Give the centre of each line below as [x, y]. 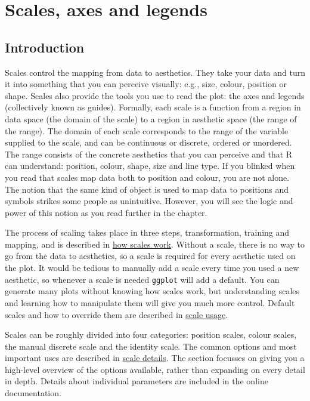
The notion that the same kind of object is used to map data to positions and [147, 189]
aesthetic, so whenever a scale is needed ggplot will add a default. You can [142, 279]
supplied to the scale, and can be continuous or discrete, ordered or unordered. [148, 142]
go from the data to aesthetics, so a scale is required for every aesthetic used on [150, 256]
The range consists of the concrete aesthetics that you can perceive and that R [149, 154]
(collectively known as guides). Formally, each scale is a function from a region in [153, 107]
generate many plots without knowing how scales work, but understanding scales [152, 291]
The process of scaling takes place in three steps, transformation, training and [147, 232]
